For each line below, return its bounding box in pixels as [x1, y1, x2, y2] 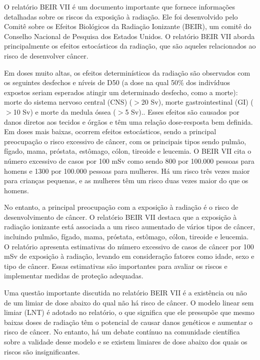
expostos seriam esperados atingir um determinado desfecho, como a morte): [4, 87, 238, 97]
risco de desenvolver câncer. [4, 50, 88, 61]
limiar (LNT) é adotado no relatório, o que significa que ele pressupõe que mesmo [4, 307, 254, 317]
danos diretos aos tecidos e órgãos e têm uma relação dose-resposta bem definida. [4, 116, 253, 127]
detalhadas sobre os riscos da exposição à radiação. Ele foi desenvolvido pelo [4, 11, 238, 22]
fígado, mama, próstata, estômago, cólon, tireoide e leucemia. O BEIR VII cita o [4, 146, 251, 156]
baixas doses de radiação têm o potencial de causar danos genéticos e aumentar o [4, 316, 253, 327]
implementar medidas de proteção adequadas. [4, 270, 143, 281]
